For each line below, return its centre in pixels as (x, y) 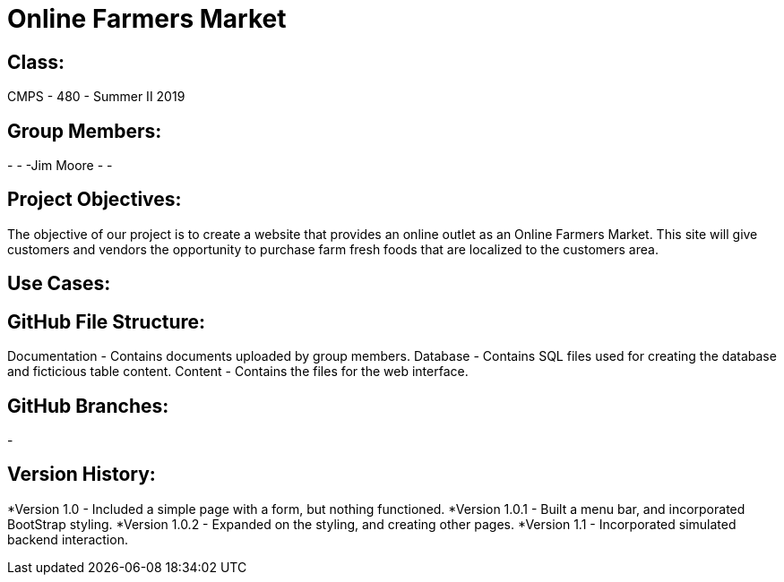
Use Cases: (59, 284)
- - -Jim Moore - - (60, 166)
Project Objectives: (95, 200)
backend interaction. (68, 539)
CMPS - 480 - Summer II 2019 (96, 97)
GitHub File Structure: (107, 321)
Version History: (82, 475)
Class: (36, 62)
